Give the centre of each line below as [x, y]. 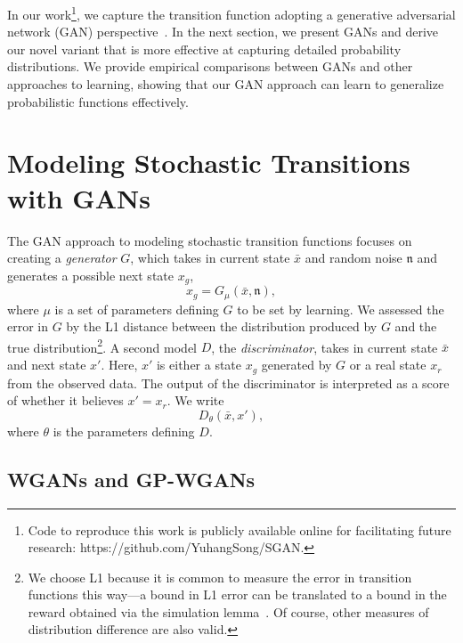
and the [416, 326]
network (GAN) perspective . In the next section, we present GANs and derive [223, 32]
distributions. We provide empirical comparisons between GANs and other [210, 66]
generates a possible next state [90, 275]
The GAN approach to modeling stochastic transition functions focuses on [210, 240]
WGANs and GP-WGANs [131, 479]
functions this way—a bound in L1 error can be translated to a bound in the [237, 594]
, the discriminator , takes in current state [325, 347]
